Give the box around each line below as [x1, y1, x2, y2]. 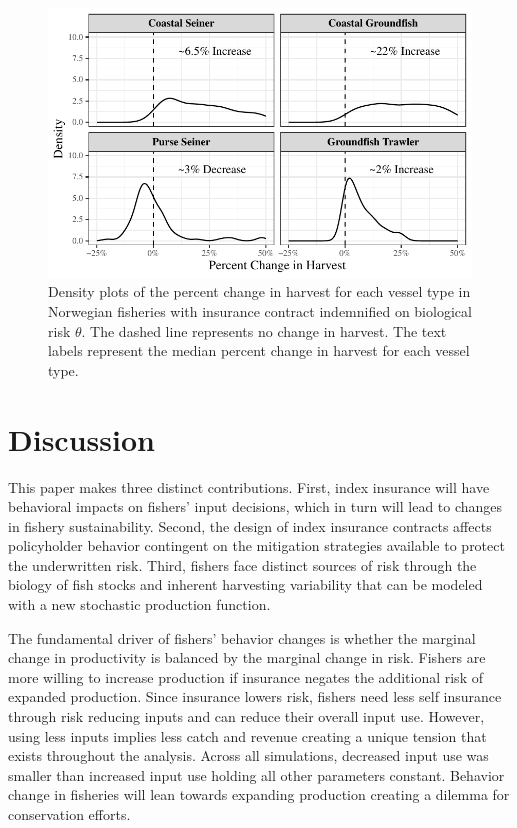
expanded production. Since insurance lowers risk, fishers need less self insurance [8, 686, 502, 707]
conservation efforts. [8, 804, 131, 824]
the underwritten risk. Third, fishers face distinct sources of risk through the [8, 554, 477, 575]
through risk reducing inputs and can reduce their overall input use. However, [8, 706, 485, 727]
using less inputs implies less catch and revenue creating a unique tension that [8, 725, 487, 746]
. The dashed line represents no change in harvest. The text [81, 320, 447, 341]
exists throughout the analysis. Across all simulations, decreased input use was [8, 745, 489, 766]
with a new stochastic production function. [8, 594, 271, 615]
